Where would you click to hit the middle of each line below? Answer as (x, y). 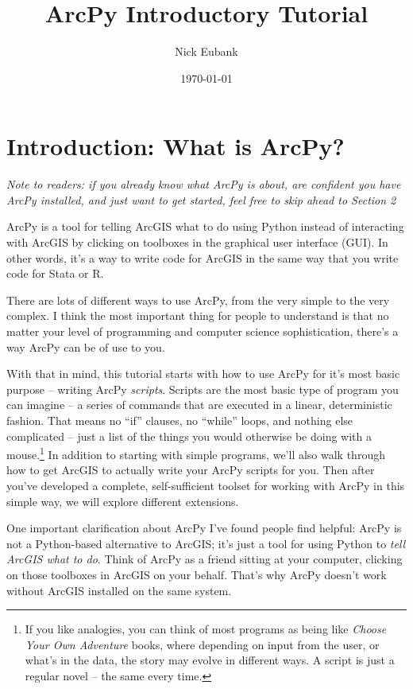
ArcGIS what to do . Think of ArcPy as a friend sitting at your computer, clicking (205, 559)
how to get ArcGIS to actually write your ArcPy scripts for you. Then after (191, 470)
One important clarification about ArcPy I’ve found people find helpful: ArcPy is (204, 528)
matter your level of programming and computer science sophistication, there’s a (203, 331)
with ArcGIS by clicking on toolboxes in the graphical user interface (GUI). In (197, 242)
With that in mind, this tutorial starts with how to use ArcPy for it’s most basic (203, 374)
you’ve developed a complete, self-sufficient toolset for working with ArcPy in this (206, 485)
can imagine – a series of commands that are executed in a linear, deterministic (199, 405)
